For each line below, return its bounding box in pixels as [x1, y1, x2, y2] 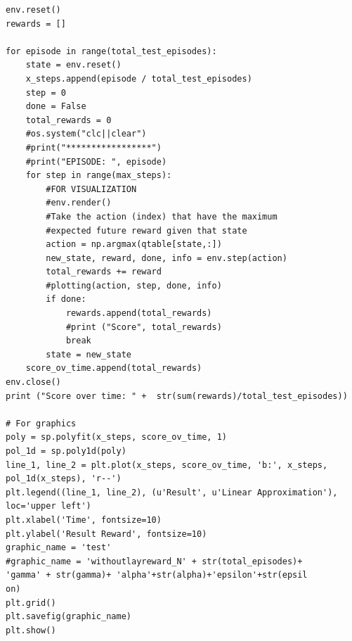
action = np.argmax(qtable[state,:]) [46, 239, 222, 250]
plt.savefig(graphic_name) [6, 611, 131, 622]
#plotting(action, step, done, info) [46, 280, 222, 291]
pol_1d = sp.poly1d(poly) [6, 446, 126, 456]
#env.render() [46, 198, 112, 208]
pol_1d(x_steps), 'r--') [6, 474, 122, 484]
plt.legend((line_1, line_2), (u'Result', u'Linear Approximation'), [6, 487, 338, 497]
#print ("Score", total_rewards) [65, 322, 222, 332]
